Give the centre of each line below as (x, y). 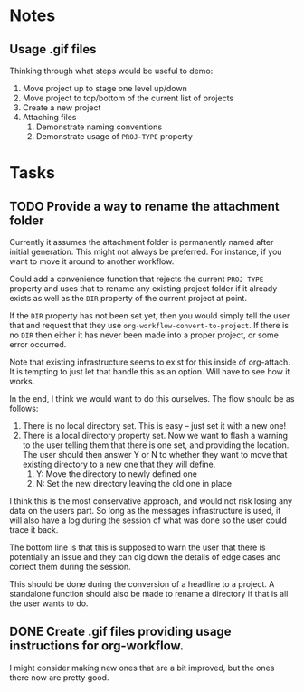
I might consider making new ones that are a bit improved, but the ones (142, 668)
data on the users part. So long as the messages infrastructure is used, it (145, 511)
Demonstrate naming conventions (99, 127)
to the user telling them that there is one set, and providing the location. (156, 445)
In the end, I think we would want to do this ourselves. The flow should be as (152, 398)
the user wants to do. (49, 603)
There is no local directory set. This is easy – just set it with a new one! (154, 426)
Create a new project (62, 108)
